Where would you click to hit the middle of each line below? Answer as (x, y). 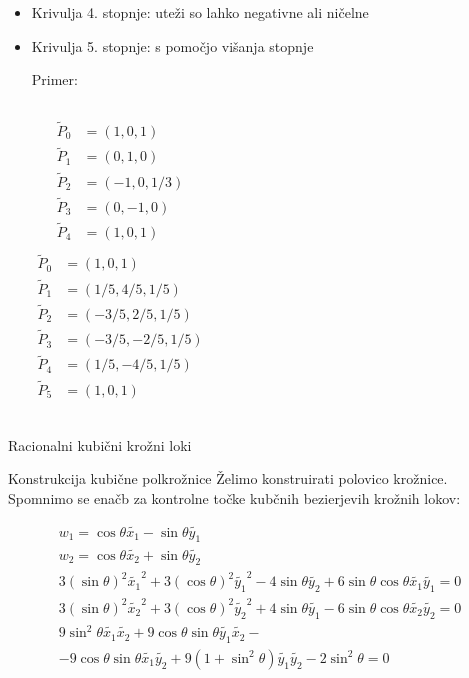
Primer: (54, 79)
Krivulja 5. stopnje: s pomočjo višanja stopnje (172, 45)
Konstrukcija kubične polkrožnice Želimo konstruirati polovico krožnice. (228, 478)
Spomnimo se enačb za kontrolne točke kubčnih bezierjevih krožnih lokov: (234, 497)
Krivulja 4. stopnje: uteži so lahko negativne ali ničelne (200, 12)
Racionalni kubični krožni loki (100, 444)
